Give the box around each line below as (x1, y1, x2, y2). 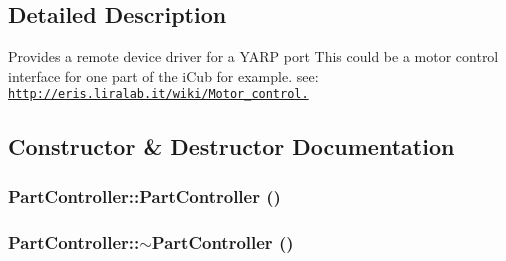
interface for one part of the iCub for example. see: (8, 65, 319, 86)
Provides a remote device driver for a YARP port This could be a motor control (8, 46, 499, 67)
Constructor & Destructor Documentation (8, 131, 455, 162)
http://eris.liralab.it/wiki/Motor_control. (8, 87, 309, 102)
